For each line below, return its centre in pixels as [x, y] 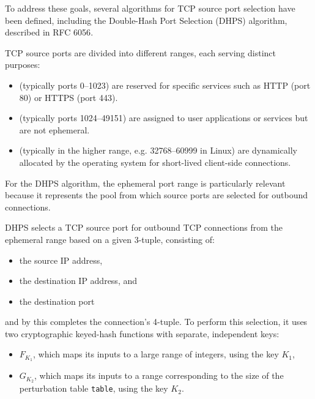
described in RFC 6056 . [49, 32]
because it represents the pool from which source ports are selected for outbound [156, 195]
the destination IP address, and [78, 281]
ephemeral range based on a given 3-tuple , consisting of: [110, 239]
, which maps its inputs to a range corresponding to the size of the [159, 375]
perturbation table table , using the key [94, 388]
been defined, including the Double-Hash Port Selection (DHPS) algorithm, [146, 20]
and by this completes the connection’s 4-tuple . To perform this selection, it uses [156, 322]
